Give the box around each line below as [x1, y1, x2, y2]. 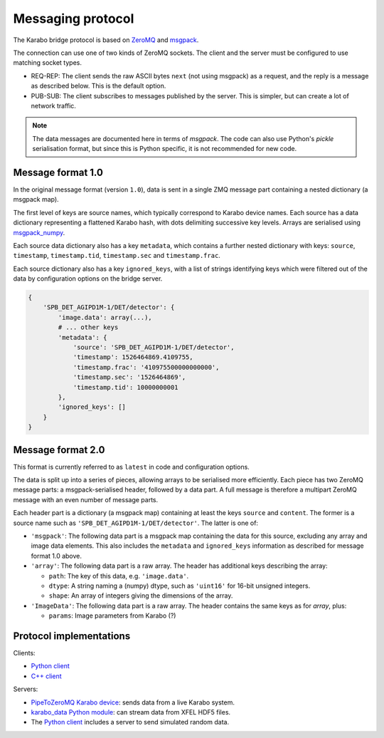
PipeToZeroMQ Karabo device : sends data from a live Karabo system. [31, 698, 235, 707]
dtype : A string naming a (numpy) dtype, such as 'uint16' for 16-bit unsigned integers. [48, 581, 311, 590]
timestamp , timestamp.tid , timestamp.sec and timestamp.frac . [13, 251, 220, 260]
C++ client [31, 672, 62, 680]
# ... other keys [58, 323, 119, 331]
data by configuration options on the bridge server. [13, 274, 163, 283]
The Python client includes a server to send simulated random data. [31, 718, 230, 727]
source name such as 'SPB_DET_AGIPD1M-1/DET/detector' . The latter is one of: [13, 519, 259, 527]
